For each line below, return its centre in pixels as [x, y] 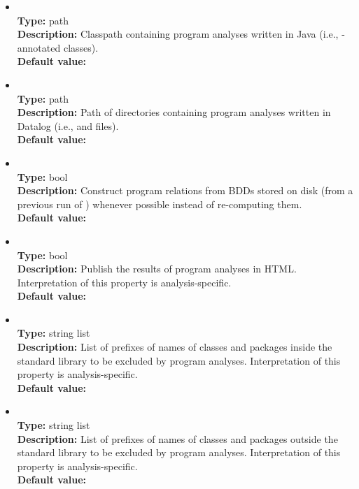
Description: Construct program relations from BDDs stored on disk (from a [185, 190]
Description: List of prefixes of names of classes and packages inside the [175, 347]
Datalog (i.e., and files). [68, 125]
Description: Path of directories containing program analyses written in [174, 112]
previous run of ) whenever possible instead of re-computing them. [160, 204]
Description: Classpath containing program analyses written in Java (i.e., [178, 34]
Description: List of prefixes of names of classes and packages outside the [177, 438]
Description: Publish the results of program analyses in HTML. [157, 269]
